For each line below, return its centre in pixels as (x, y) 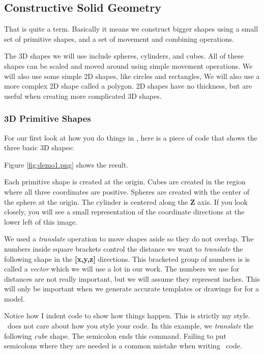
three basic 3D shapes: (39, 147)
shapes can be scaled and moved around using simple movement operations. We (128, 65)
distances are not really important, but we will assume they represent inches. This (132, 278)
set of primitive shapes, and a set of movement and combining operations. (119, 38)
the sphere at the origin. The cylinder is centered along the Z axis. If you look (126, 201)
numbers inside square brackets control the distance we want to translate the (124, 248)
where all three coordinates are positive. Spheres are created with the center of (127, 191)
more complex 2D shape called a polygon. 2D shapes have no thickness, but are (128, 86)
